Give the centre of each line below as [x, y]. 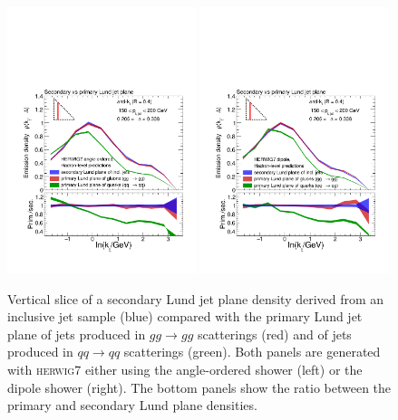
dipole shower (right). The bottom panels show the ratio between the [199, 387]
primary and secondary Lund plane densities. [132, 405]
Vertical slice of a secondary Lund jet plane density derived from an [196, 298]
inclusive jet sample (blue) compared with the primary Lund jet [185, 316]
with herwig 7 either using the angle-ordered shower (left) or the [185, 369]
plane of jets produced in [77, 334]
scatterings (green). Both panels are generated [252, 352]
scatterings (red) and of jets [275, 334]
